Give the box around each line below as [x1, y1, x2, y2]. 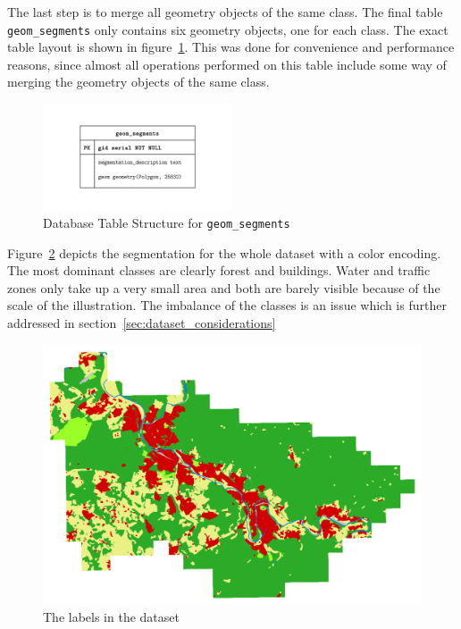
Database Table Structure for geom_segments [43, 213, 290, 231]
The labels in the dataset [43, 608, 180, 626]
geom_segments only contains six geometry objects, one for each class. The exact [7, 20, 448, 38]
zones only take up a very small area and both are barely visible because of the [7, 278, 440, 297]
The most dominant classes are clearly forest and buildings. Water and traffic [7, 261, 431, 280]
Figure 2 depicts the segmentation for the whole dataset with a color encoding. [7, 243, 441, 262]
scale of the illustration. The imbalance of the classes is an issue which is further [7, 296, 447, 314]
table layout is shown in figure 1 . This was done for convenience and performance [7, 38, 455, 56]
